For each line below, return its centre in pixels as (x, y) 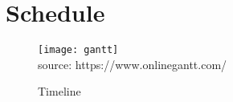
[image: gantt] (78, 50)
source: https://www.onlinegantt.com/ (133, 64)
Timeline (59, 91)
